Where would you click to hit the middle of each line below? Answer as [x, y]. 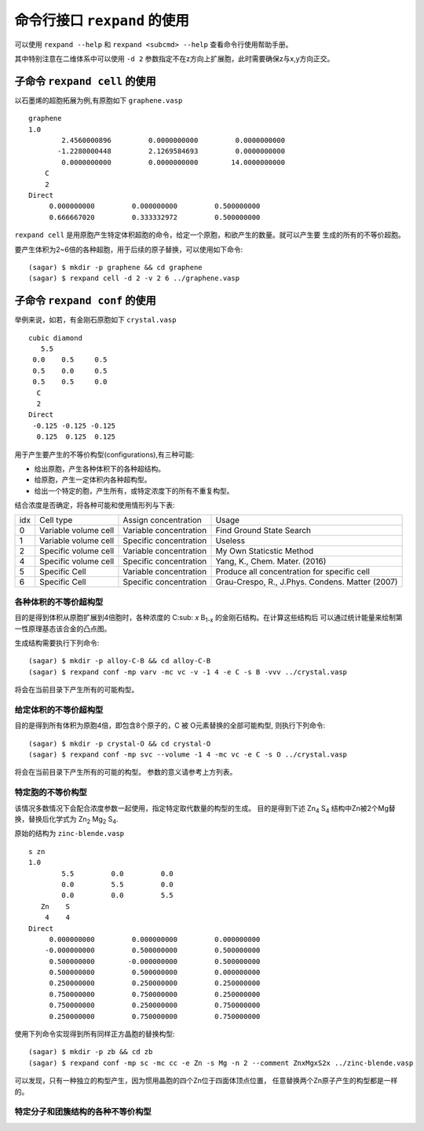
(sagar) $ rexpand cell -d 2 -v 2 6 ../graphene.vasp [134, 278]
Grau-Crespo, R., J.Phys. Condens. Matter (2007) [307, 582]
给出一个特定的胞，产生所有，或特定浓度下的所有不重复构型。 [134, 491]
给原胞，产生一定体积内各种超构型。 [93, 480]
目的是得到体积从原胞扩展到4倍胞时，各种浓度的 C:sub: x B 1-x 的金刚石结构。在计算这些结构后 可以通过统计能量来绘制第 [209, 618]
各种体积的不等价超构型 [59, 602]
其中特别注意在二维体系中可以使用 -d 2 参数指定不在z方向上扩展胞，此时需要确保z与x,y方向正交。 [174, 58]
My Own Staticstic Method [265, 551]
